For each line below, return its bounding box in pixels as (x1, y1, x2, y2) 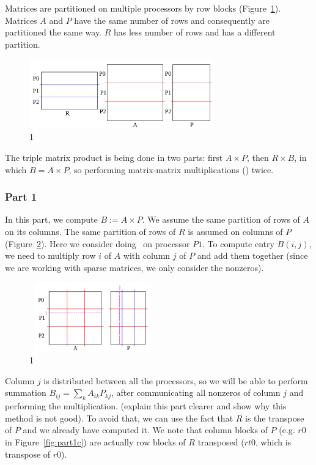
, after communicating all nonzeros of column (111, 386, 281, 399)
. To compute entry (202, 237, 274, 250)
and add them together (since (197, 249, 308, 262)
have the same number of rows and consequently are (74, 13, 270, 26)
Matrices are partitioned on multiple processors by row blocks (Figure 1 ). (5, 2, 281, 14)
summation (5, 386, 46, 399)
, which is (255, 436, 292, 448)
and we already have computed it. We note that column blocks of (23, 423, 268, 436)
